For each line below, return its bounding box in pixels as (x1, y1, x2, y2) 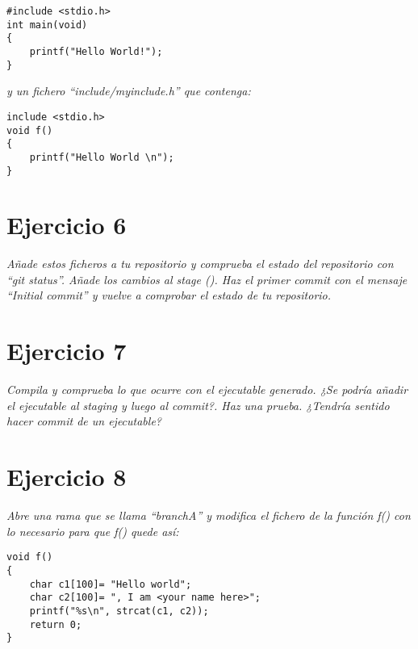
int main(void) (6, 19, 88, 31)
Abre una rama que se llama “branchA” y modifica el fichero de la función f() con (6, 507, 411, 524)
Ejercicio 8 (6, 460, 127, 493)
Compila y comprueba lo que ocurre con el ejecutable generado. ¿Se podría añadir (6, 381, 408, 398)
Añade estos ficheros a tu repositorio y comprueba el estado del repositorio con (6, 255, 394, 272)
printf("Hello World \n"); (29, 151, 174, 163)
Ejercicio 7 (6, 334, 127, 367)
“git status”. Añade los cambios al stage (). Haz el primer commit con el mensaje (6, 270, 408, 287)
